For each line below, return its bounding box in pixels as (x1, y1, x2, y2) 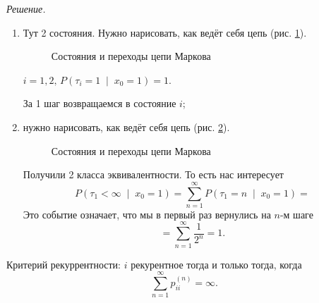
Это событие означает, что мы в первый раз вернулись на (23, 206, 271, 221)
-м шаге (279, 206, 313, 221)
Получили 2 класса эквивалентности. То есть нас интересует (23, 167, 284, 182)
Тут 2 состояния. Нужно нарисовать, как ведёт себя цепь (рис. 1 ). (23, 25, 307, 39)
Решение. (6, 1, 46, 16)
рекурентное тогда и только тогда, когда (131, 256, 302, 271)
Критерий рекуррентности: (6, 256, 121, 271)
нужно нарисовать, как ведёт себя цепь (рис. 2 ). (23, 119, 230, 134)
